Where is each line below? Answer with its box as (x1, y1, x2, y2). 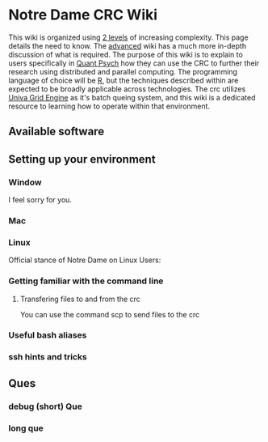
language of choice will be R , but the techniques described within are (8, 75, 239, 85)
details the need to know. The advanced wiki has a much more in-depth (8, 40, 247, 50)
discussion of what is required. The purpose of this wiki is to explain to (8, 49, 244, 59)
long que (8, 423, 44, 434)
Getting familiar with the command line (8, 275, 164, 287)
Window (8, 176, 42, 188)
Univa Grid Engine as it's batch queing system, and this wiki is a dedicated (8, 92, 256, 102)
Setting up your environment (8, 152, 156, 166)
